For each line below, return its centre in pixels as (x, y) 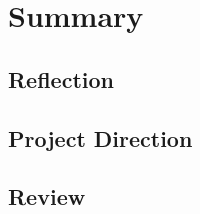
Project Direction (100, 137)
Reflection (61, 78)
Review (47, 196)
